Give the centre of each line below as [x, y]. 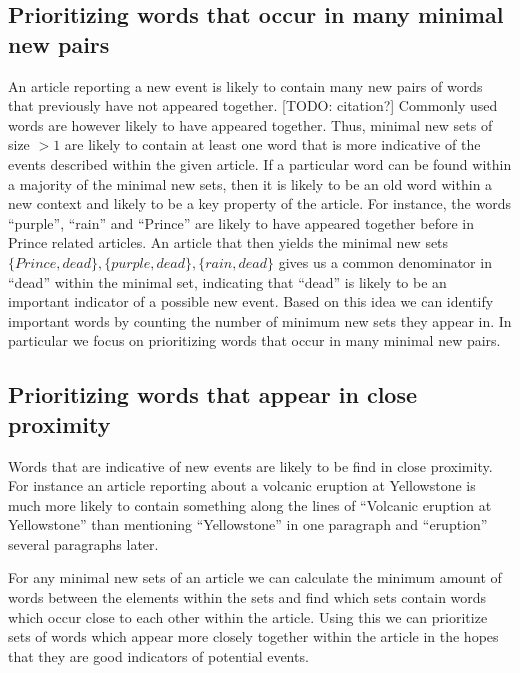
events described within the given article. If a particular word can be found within [260, 163]
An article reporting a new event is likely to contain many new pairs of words [245, 85]
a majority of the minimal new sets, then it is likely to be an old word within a [250, 183]
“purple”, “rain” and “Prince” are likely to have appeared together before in [241, 222]
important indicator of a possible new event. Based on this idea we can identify [251, 301]
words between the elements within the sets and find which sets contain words [247, 597]
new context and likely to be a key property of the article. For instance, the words [259, 203]
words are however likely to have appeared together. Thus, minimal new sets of [250, 124]
